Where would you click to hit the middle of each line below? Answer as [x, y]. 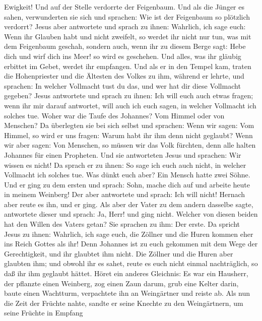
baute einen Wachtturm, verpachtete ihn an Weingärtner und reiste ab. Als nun [127, 293]
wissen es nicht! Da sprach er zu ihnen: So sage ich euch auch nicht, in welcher [125, 165]
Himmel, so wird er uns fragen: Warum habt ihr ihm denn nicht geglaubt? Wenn [128, 135]
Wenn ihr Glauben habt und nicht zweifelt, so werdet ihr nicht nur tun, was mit [128, 36]
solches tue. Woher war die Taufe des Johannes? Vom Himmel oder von [114, 115]
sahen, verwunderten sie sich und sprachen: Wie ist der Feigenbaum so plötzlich [127, 16]
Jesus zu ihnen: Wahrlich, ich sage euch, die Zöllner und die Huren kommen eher [129, 234]
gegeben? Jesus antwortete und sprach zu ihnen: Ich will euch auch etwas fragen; [129, 95]
